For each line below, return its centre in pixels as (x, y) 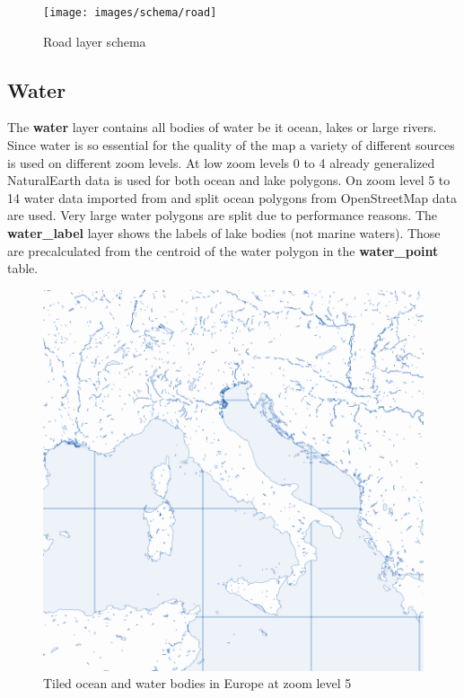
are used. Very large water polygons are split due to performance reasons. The (223, 215)
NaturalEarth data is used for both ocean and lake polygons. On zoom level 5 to (229, 180)
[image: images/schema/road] (130, 13)
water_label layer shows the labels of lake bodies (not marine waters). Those (224, 233)
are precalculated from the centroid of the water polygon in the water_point (223, 250)
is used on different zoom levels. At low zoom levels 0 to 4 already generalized (221, 162)
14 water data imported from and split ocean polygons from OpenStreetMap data (232, 197)
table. (23, 268)
